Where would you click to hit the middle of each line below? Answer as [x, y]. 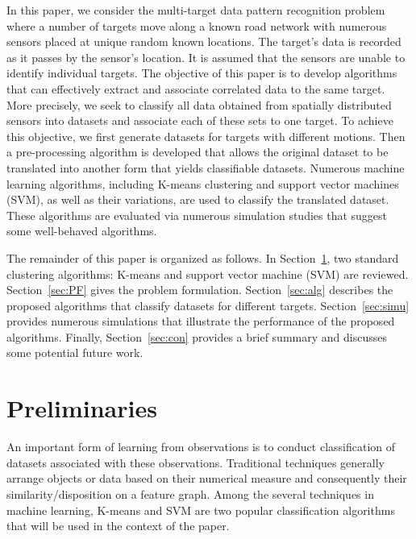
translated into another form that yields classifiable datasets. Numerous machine [206, 167]
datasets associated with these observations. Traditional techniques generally [196, 462]
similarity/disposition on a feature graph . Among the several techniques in [190, 493]
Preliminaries [82, 408]
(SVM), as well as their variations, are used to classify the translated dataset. [198, 199]
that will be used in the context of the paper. [118, 526]
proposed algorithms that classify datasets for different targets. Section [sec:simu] [208, 305]
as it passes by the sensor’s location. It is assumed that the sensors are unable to [206, 57]
